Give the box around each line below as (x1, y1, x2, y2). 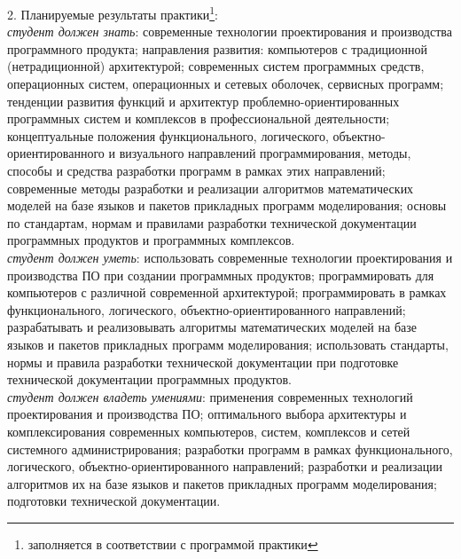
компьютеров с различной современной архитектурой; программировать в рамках (7, 283, 447, 302)
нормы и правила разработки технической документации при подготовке (7, 352, 399, 371)
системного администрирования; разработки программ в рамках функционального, (7, 439, 453, 458)
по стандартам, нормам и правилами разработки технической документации (7, 213, 417, 232)
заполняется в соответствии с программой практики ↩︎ (27, 534, 318, 553)
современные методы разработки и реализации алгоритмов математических (7, 178, 414, 197)
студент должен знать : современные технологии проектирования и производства (7, 22, 452, 41)
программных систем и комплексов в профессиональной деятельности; (7, 109, 390, 128)
